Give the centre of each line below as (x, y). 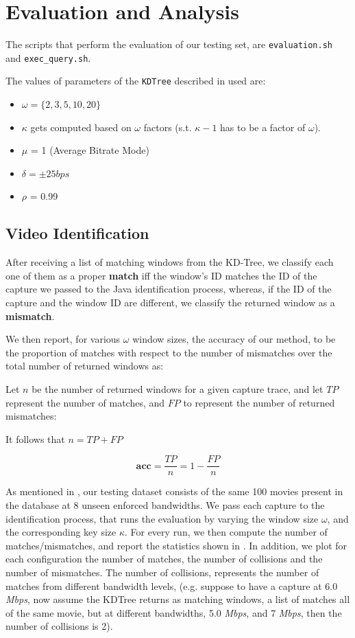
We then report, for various (63, 339)
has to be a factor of (263, 127)
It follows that (35, 438)
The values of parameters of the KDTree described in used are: (136, 81)
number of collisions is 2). (59, 626)
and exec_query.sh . (48, 57)
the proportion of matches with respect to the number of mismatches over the (169, 352)
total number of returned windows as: (85, 366)
